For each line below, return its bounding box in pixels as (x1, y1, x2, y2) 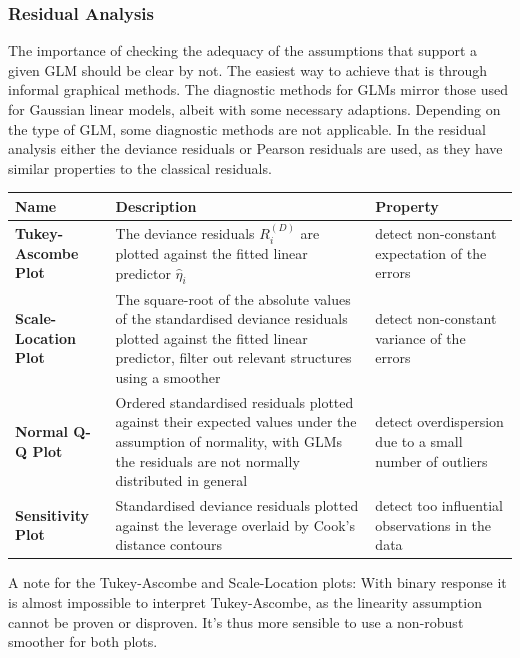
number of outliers (375, 450, 488, 471)
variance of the (375, 327, 466, 348)
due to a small (375, 431, 463, 451)
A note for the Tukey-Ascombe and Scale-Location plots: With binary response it (8, 572, 507, 593)
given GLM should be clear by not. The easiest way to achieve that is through (8, 59, 487, 80)
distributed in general (115, 470, 248, 491)
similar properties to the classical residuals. (8, 157, 272, 178)
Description (115, 195, 197, 216)
